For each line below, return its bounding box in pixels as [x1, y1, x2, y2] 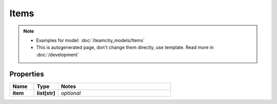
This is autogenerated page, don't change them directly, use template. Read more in [36, 44, 214, 50]
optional [61, 89, 81, 96]
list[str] [36, 89, 55, 96]
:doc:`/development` [36, 51, 79, 58]
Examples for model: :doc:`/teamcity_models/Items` [36, 37, 145, 43]
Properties [9, 69, 44, 79]
